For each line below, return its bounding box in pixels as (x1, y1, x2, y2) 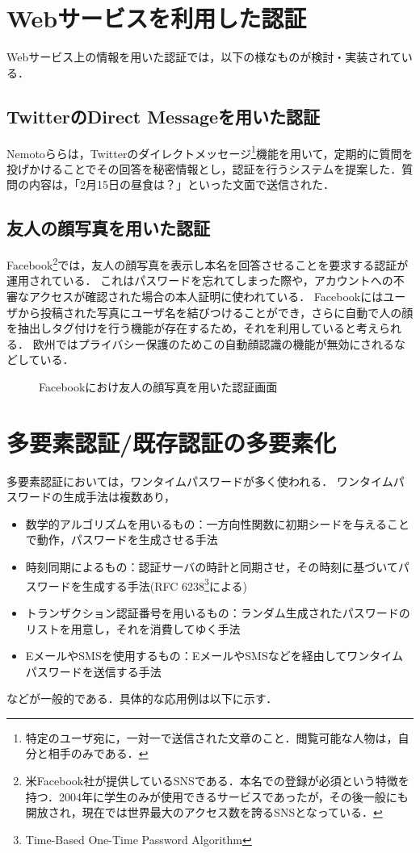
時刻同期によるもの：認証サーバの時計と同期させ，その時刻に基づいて (25, 558, 398, 575)
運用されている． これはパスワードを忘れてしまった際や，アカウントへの (6, 272, 393, 289)
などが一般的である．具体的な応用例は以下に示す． (6, 690, 278, 707)
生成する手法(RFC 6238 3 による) (82, 575, 247, 594)
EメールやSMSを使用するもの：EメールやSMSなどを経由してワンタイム (25, 647, 403, 664)
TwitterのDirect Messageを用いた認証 (6, 103, 321, 128)
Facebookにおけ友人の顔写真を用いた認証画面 (39, 378, 278, 395)
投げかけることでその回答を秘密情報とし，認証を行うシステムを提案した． (6, 160, 402, 177)
